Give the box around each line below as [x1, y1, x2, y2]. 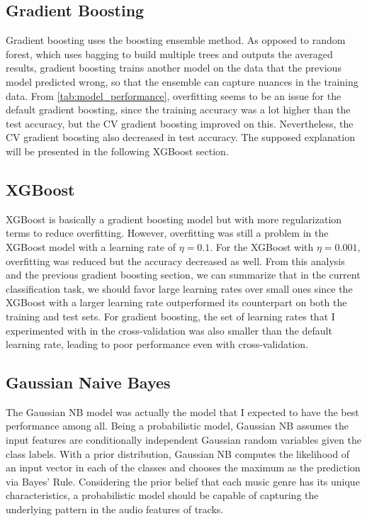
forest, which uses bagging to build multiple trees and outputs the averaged [6, 46, 333, 61]
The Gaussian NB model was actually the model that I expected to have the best [6, 404, 359, 419]
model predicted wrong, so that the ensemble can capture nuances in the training [6, 74, 358, 89]
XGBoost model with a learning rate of [6, 239, 176, 254]
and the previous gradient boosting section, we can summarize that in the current [6, 267, 361, 282]
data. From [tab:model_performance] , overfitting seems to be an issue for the [6, 88, 341, 103]
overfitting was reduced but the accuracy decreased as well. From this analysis [6, 253, 345, 268]
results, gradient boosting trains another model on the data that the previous [6, 60, 341, 75]
